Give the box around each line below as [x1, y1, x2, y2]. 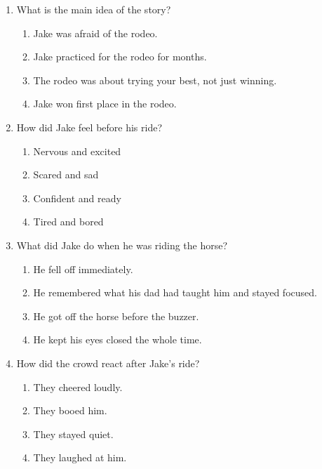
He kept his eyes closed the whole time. [33, 332, 202, 347]
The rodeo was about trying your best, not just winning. [33, 72, 277, 87]
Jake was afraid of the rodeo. [33, 25, 158, 40]
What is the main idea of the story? [16, 2, 171, 16]
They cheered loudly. [33, 379, 123, 394]
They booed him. [33, 403, 107, 418]
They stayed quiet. [33, 426, 114, 441]
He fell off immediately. [33, 261, 133, 276]
